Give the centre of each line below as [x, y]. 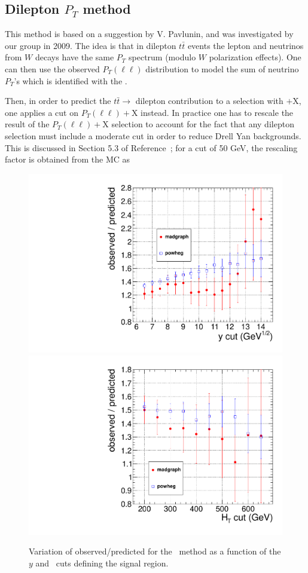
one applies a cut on [42, 112]
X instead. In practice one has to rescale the [212, 112]
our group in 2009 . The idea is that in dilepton [91, 45]
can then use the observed [52, 68]
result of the [27, 124]
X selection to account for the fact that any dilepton [198, 124]
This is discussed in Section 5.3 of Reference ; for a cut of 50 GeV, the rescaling [151, 147]
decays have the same [74, 57]
